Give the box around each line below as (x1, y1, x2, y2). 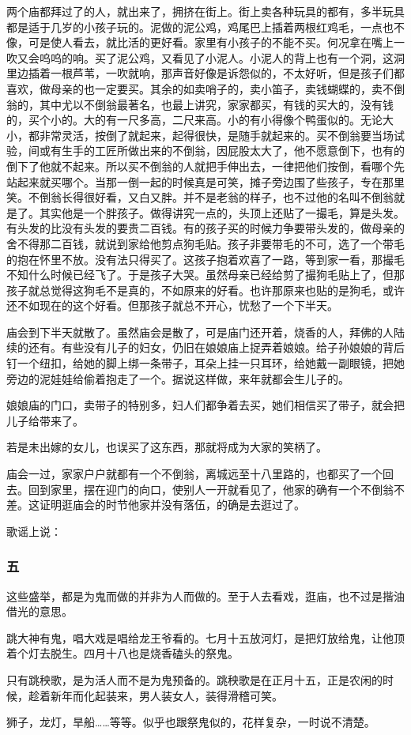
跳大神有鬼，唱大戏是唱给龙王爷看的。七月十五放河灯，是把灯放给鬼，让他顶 (6, 629, 405, 646)
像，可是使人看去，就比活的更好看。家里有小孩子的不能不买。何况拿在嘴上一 (6, 34, 405, 51)
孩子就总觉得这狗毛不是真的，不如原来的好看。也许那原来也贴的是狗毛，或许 (6, 281, 405, 298)
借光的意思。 (6, 603, 73, 620)
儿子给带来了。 (6, 412, 84, 428)
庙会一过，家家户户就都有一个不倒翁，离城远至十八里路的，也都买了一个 (6, 465, 383, 482)
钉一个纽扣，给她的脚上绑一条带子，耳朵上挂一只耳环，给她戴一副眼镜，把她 (6, 355, 405, 371)
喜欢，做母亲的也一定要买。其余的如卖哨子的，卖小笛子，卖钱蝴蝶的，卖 (6, 80, 383, 96)
